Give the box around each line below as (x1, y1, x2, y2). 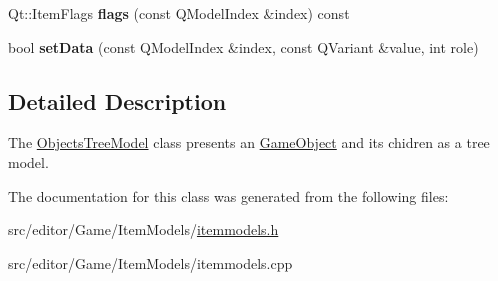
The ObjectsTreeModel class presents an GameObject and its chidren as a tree (8, 132, 490, 153)
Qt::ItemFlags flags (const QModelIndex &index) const (8, 3, 350, 23)
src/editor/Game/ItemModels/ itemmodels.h (8, 219, 279, 240)
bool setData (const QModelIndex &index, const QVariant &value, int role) (8, 36, 479, 57)
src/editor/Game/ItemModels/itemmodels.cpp (8, 252, 293, 273)
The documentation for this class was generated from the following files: (8, 185, 449, 206)
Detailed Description (8, 85, 227, 116)
